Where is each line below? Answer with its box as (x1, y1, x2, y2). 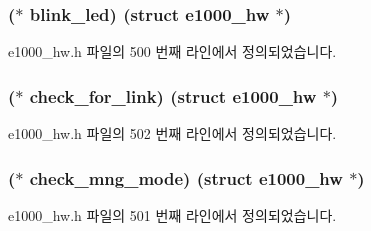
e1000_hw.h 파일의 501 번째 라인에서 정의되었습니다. (8, 204, 337, 225)
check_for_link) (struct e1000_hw (29, 83, 317, 108)
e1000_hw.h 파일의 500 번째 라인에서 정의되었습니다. (8, 41, 337, 62)
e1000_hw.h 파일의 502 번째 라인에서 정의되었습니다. (8, 123, 337, 144)
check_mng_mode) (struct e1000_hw (29, 165, 343, 190)
